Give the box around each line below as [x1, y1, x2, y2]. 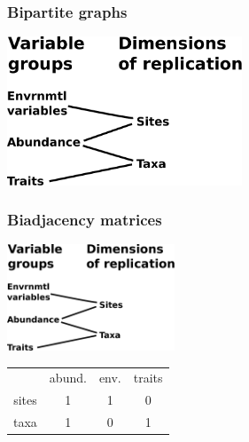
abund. [49, 368, 87, 387]
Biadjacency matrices [7, 209, 162, 231]
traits [133, 368, 163, 387]
